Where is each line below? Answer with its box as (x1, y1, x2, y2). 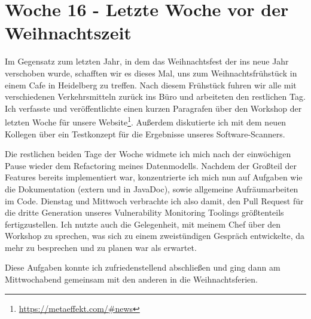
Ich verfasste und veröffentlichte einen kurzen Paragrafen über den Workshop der (5, 102, 302, 114)
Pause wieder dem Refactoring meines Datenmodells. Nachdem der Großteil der (5, 159, 297, 171)
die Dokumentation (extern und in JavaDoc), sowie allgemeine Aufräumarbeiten (5, 182, 298, 195)
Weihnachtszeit (5, 20, 132, 45)
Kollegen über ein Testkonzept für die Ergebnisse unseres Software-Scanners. (5, 127, 285, 140)
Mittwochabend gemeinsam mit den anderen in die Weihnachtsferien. (5, 273, 258, 286)
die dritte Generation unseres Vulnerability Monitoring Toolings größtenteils (5, 206, 284, 219)
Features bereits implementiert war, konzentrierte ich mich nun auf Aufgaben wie (5, 171, 303, 183)
